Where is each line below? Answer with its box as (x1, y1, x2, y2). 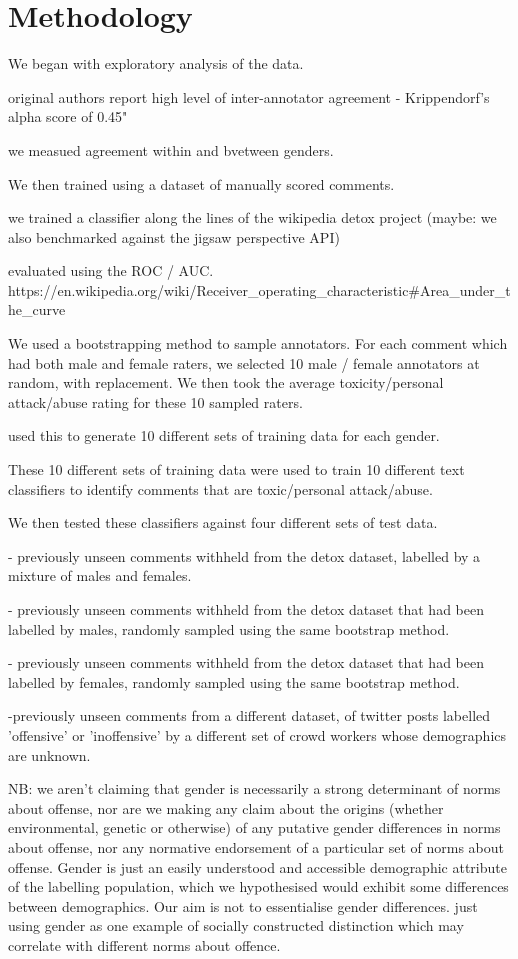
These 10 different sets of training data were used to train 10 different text (8, 459, 465, 480)
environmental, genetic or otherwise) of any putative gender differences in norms (8, 817, 501, 838)
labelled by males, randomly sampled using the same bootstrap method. (8, 618, 450, 639)
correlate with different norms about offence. (8, 934, 281, 955)
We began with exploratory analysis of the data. (8, 53, 304, 74)
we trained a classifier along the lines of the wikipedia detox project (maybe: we (8, 207, 497, 228)
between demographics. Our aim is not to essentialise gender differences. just (8, 895, 478, 916)
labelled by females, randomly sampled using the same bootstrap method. (8, 671, 460, 692)
